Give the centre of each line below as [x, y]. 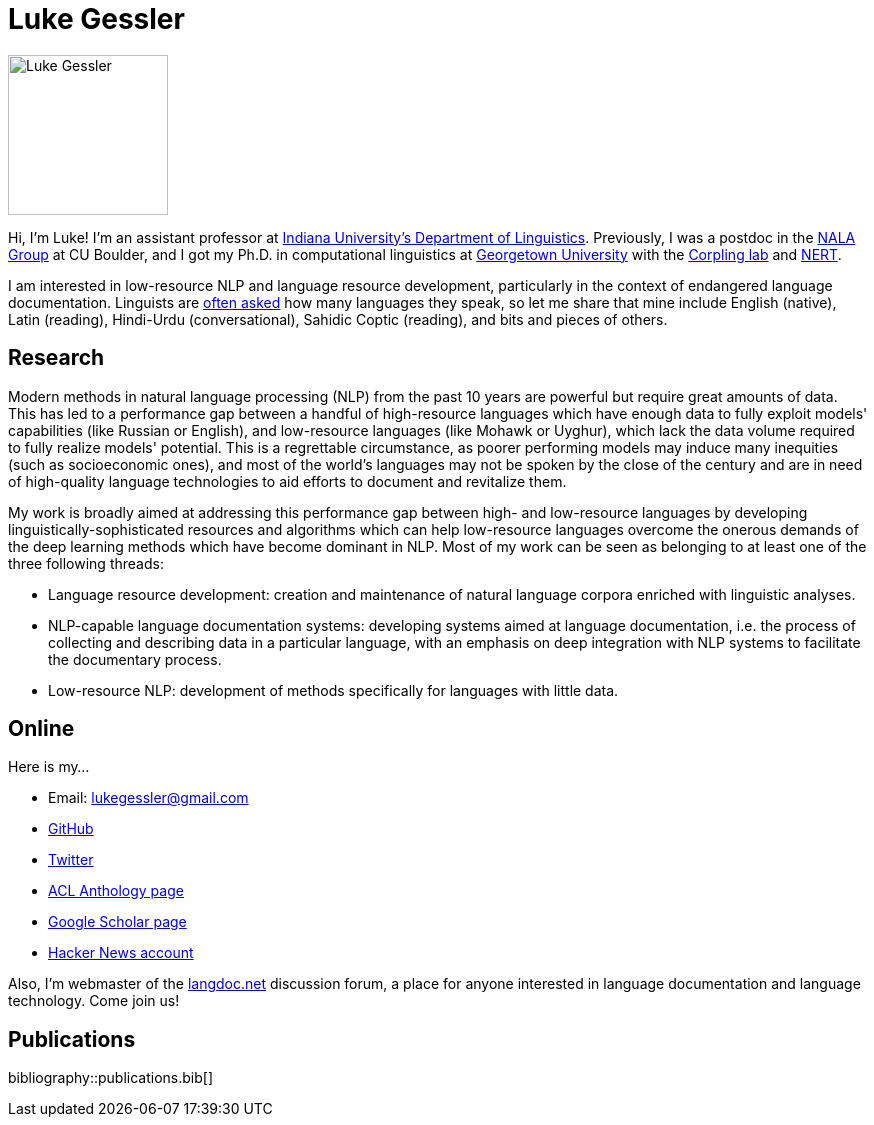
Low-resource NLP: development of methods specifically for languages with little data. [333, 690]
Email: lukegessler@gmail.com [148, 798]
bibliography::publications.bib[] [111, 1078]
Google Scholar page [117, 922]
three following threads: [86, 563]
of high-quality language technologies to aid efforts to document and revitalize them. [287, 481]
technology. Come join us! [94, 1001]
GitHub [71, 829]
